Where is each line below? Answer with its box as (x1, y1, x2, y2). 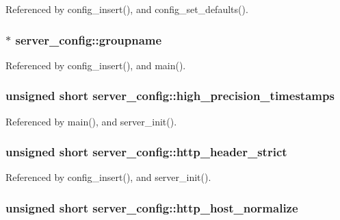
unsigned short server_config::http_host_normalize (5, 199, 298, 216)
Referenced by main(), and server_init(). (5, 114, 177, 128)
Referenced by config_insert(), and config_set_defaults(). (5, 2, 248, 16)
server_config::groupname (15, 31, 162, 48)
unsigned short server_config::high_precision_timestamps (5, 87, 335, 104)
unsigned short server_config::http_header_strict (5, 143, 287, 160)
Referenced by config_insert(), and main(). (5, 58, 186, 72)
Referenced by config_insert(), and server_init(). (5, 170, 211, 184)
